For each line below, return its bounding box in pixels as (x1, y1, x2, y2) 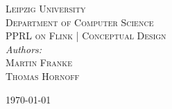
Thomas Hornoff (6, 68, 80, 83)
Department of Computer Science (6, 14, 154, 29)
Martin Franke (6, 55, 72, 70)
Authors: (6, 41, 42, 56)
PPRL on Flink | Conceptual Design (6, 28, 166, 43)
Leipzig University (6, 1, 86, 15)
